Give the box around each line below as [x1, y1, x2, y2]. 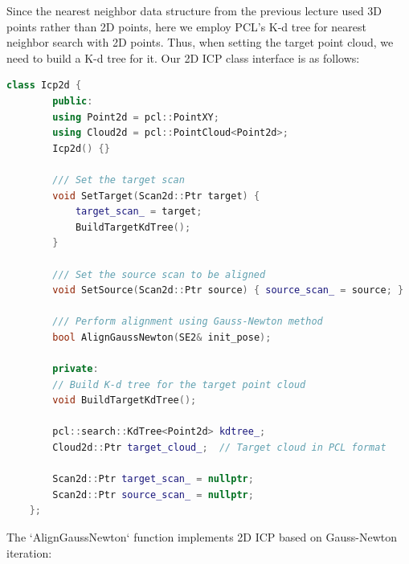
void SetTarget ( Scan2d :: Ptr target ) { [52, 190, 260, 202]
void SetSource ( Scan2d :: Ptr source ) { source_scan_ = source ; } [52, 284, 404, 296]
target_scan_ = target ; [75, 206, 202, 218]
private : [52, 363, 99, 375]
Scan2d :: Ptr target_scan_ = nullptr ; [52, 473, 254, 485]
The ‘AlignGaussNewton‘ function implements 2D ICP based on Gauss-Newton [6, 529, 397, 545]
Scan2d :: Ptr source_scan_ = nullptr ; [52, 488, 254, 501]
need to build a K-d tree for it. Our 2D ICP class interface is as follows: [6, 49, 360, 66]
